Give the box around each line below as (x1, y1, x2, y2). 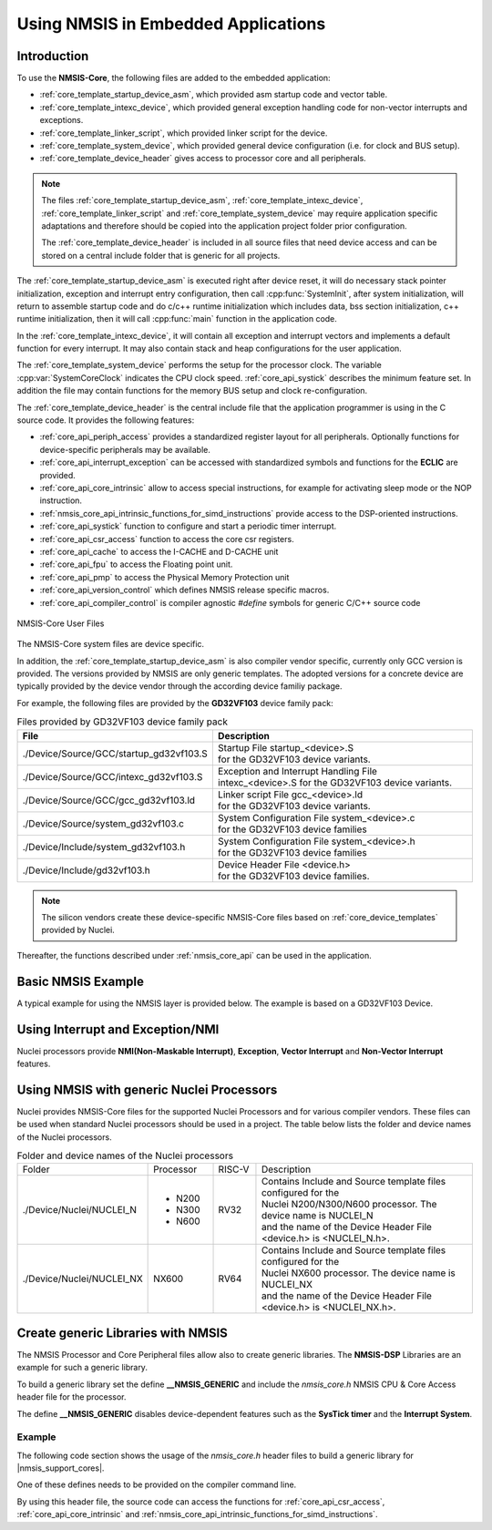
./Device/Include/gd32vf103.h (22, 864, 150, 877)
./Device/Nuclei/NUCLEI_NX (22, 1272, 143, 1285)
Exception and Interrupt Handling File (217, 765, 378, 777)
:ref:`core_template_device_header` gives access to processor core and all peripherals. (39, 153, 366, 164)
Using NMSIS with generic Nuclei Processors (16, 1082, 278, 1097)
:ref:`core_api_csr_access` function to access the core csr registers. (39, 533, 295, 544)
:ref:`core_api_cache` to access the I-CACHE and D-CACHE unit (39, 546, 279, 557)
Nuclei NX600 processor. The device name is (261, 1267, 456, 1279)
